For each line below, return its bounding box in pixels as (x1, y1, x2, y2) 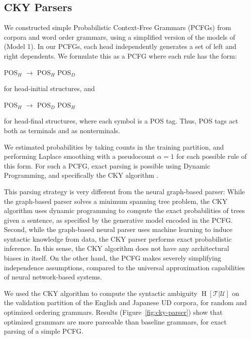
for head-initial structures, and (4, 83, 95, 93)
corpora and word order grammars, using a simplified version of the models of (4, 31, 235, 42)
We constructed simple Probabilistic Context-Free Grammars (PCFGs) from (4, 22, 231, 32)
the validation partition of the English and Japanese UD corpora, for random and (4, 297, 247, 308)
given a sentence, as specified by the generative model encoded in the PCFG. (4, 215, 233, 225)
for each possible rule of (176, 151, 247, 161)
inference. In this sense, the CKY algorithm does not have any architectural (4, 243, 230, 253)
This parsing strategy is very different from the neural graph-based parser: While (4, 186, 245, 196)
